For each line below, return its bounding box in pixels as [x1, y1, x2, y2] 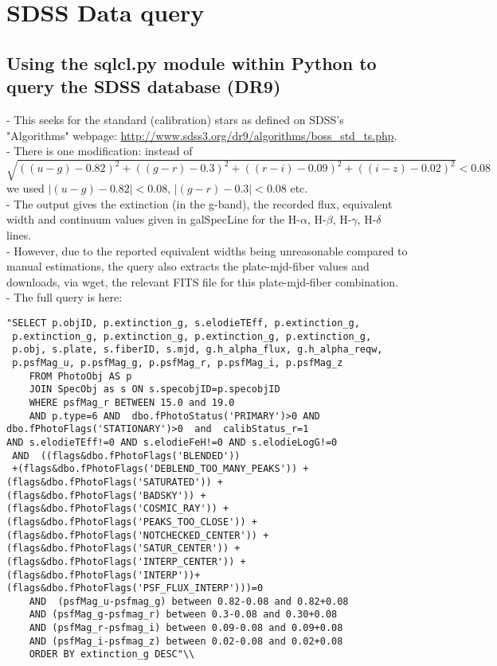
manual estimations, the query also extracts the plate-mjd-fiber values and [6, 258, 370, 275]
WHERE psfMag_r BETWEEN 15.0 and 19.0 [29, 396, 235, 408]
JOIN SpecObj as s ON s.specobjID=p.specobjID [29, 384, 280, 395]
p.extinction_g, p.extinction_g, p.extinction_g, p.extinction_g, [12, 330, 372, 342]
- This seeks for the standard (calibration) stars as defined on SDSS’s [6, 111, 344, 127]
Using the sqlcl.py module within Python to [6, 50, 377, 75]
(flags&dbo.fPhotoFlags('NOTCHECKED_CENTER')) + [6, 529, 269, 541]
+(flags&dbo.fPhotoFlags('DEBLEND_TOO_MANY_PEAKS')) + [12, 463, 309, 475]
